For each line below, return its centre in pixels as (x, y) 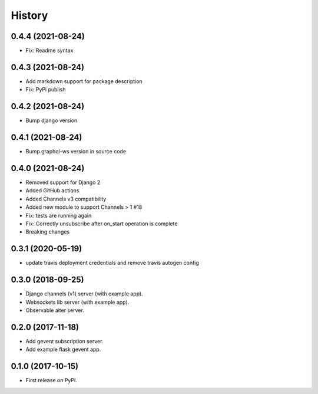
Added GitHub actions (52, 191)
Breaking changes (48, 232)
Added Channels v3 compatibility (66, 199)
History (29, 15)
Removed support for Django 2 (63, 182)
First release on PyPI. (52, 380)
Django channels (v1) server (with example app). (85, 294)
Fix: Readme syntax (49, 51)
